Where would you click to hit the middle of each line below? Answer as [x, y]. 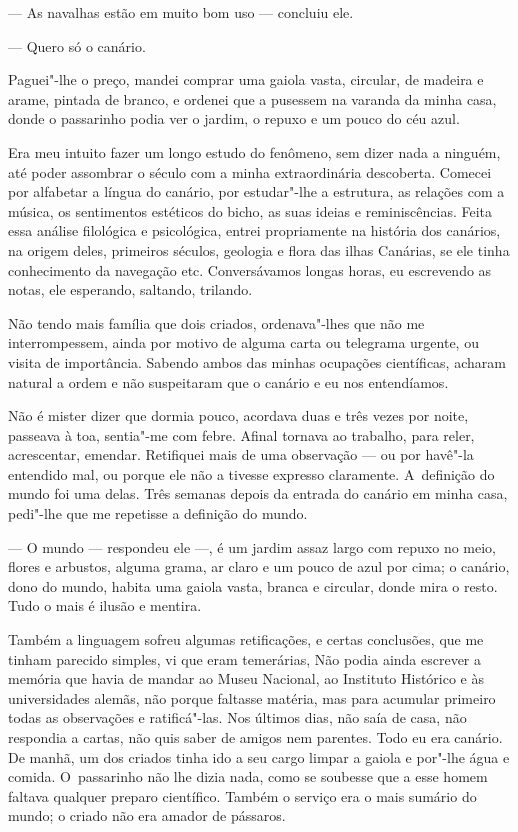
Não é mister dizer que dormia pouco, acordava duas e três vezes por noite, [238, 415]
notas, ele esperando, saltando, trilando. [130, 289]
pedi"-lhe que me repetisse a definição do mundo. [158, 513]
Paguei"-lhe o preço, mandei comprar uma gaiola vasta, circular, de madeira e [246, 79]
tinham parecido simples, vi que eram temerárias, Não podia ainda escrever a [245, 658]
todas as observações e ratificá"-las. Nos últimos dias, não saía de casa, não [237, 717]
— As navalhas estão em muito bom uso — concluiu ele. [181, 12]
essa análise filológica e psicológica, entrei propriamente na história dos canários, [254, 230]
